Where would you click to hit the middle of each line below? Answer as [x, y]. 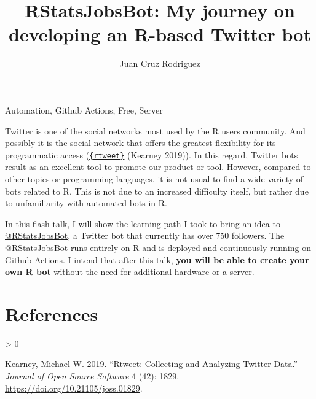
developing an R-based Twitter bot [160, 34]
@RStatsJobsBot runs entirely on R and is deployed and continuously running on [158, 247]
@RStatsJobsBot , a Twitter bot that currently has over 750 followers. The [145, 235]
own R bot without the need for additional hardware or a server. [130, 272]
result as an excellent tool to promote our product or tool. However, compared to [158, 167]
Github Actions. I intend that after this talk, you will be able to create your [157, 259]
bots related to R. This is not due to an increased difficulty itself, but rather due [157, 191]
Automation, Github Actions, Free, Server [84, 110]
